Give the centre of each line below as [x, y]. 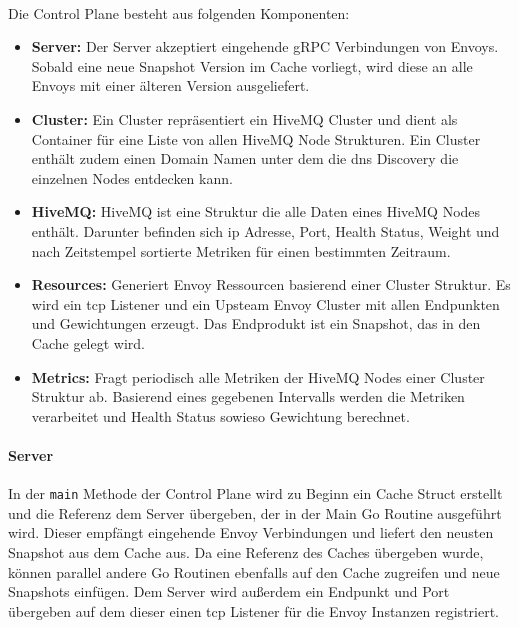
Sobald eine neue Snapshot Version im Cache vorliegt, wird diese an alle [252, 65]
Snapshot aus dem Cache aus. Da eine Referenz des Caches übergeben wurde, [246, 551]
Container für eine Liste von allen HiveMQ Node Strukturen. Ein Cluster [256, 138]
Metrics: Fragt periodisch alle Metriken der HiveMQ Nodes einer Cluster [258, 376]
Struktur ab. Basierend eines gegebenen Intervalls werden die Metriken [248, 396]
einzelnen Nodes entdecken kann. [132, 177]
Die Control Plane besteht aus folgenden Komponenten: [179, 12]
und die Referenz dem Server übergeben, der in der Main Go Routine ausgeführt [255, 512]
